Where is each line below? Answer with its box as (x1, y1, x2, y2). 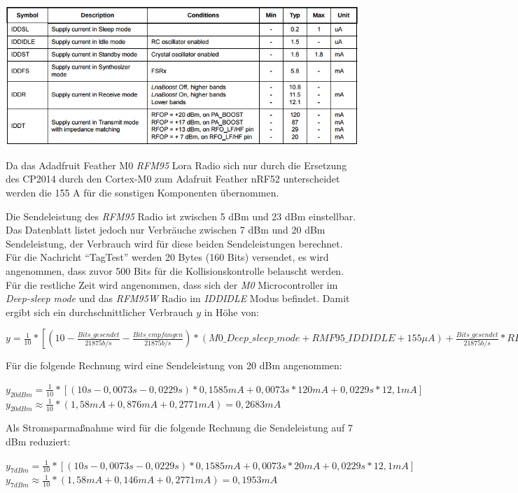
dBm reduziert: (6, 434, 71, 449)
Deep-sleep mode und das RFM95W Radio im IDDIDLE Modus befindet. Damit (6, 291, 350, 306)
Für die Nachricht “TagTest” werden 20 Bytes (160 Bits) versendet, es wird (6, 250, 329, 264)
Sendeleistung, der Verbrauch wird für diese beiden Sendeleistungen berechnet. (6, 236, 343, 250)
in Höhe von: (204, 304, 259, 319)
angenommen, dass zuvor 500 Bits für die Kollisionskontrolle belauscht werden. (6, 263, 344, 278)
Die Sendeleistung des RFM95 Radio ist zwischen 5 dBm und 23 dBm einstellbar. (6, 208, 356, 223)
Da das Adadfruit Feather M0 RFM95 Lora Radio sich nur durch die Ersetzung (6, 157, 347, 172)
